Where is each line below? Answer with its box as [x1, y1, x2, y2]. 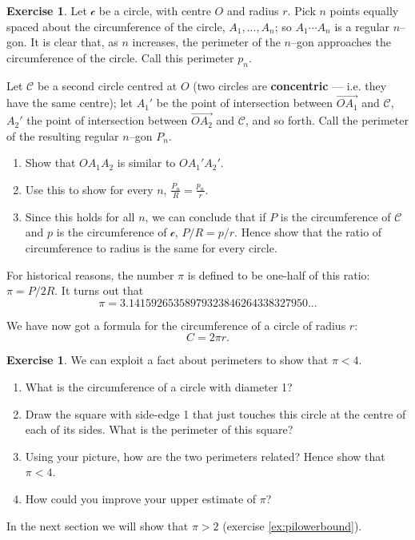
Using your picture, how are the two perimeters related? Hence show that [25, 447, 385, 464]
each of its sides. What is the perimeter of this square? [25, 421, 293, 438]
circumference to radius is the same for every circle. [25, 240, 277, 256]
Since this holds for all [25, 208, 135, 224]
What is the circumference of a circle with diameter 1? [25, 378, 293, 395]
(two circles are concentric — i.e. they [193, 77, 387, 93]
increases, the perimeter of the [132, 34, 281, 50]
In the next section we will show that [6, 517, 189, 534]
